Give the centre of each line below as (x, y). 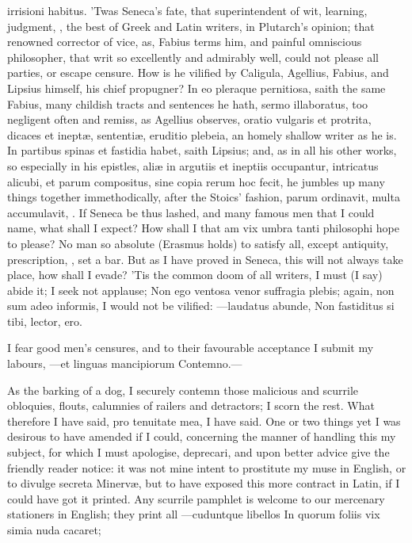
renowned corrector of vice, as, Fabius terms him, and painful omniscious (185, 42)
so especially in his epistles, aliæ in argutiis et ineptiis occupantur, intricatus (193, 165)
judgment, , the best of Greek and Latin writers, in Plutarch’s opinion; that (191, 26)
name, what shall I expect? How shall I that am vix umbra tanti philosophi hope (203, 228)
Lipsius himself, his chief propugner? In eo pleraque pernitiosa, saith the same (196, 88)
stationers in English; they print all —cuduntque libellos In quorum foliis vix (194, 514)
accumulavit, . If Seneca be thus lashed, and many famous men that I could (191, 212)
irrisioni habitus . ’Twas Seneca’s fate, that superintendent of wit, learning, (187, 10)
